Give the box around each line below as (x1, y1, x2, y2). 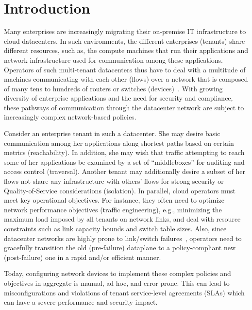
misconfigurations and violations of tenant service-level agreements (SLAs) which (4, 287, 245, 297)
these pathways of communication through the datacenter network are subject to (4, 102, 244, 112)
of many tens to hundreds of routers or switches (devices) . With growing (4, 83, 223, 93)
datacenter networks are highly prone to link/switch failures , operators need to (4, 233, 242, 243)
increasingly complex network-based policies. (4, 112, 136, 122)
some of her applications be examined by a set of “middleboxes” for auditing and (4, 156, 245, 167)
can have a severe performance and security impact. (4, 297, 158, 307)
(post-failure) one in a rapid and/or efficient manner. (4, 252, 161, 262)
